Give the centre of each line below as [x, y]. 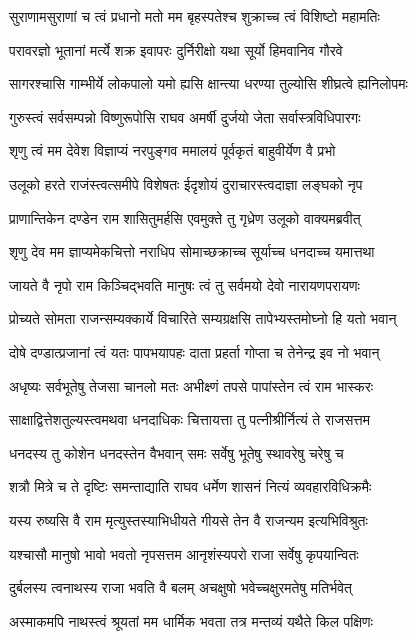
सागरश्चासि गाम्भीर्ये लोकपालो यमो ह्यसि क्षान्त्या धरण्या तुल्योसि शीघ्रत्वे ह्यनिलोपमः [208, 83]
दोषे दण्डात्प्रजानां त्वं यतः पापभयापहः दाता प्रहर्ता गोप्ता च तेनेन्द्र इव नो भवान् [194, 351]
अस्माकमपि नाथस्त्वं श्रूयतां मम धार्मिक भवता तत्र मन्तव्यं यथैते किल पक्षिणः [191, 620]
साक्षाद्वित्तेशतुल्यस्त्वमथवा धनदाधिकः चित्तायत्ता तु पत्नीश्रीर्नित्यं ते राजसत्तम [189, 419]
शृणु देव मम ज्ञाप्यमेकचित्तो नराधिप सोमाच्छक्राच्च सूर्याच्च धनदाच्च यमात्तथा [192, 251]
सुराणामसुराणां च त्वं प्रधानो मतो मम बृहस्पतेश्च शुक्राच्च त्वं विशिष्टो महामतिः [194, 16]
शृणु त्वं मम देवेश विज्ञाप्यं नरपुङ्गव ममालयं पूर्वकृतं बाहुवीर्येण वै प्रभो [172, 150]
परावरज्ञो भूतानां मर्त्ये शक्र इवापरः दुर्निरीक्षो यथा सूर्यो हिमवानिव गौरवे [176, 49]
